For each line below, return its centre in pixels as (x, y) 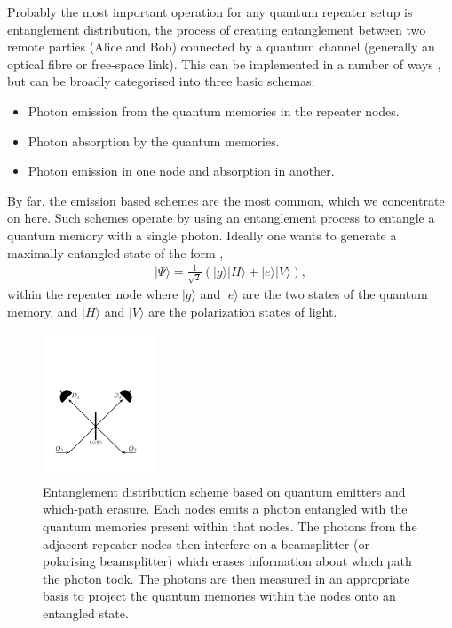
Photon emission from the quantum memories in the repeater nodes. (214, 110)
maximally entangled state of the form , (115, 252)
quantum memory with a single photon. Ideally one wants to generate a (202, 235)
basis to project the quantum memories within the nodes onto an (219, 596)
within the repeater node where (93, 294)
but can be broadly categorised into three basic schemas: (161, 81)
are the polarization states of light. (243, 311)
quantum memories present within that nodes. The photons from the (230, 526)
